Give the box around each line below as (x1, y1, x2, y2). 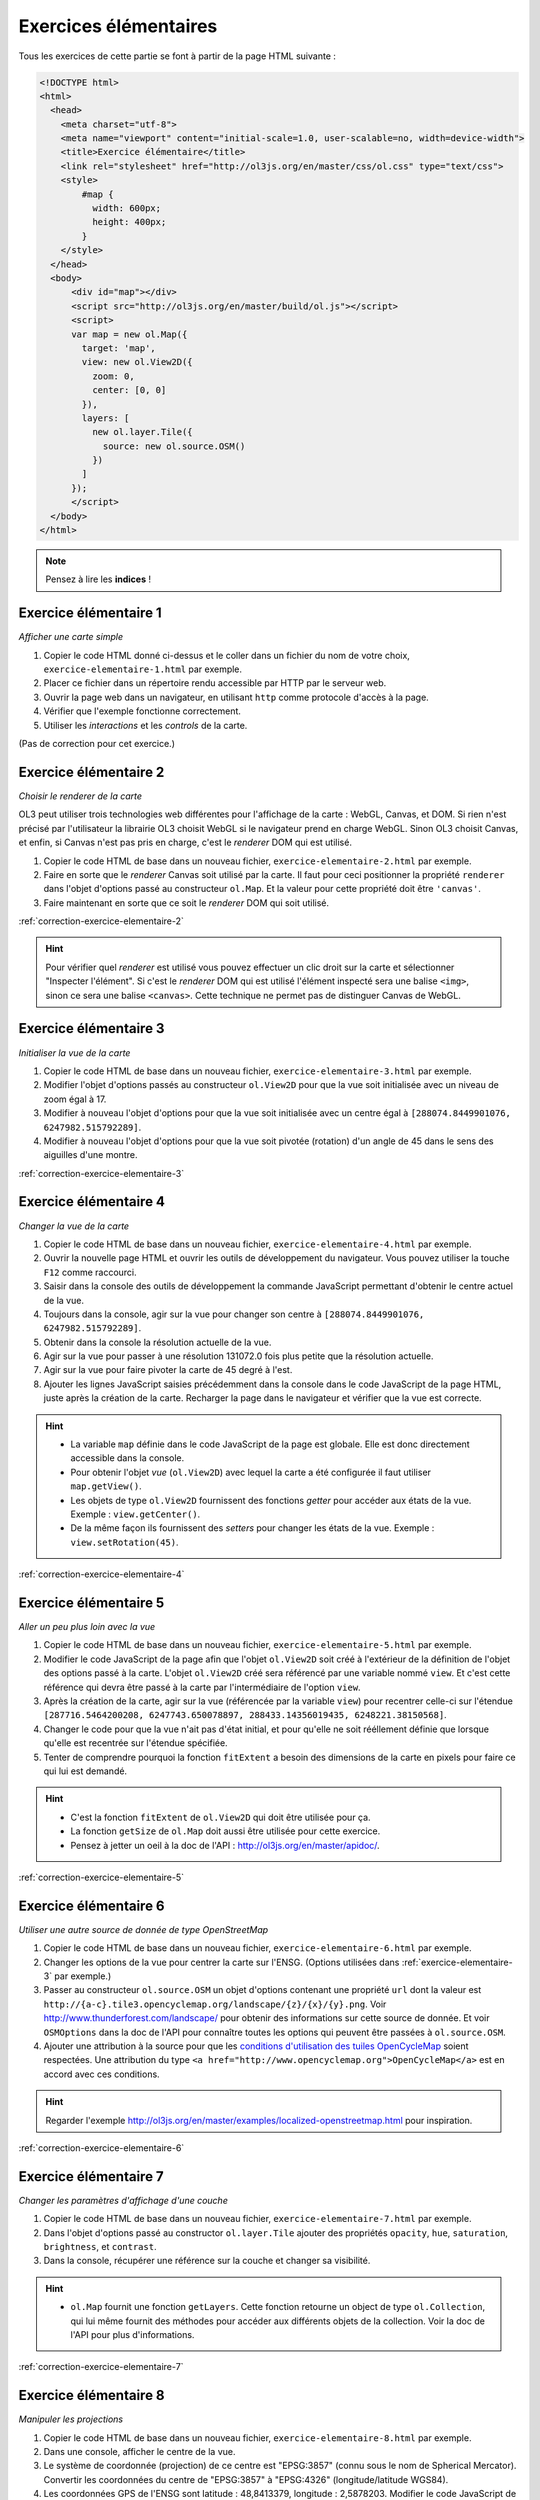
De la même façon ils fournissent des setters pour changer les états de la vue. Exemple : (70, 1522, 435, 1534)
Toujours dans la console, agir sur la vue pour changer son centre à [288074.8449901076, (43, 1308, 425, 1320)
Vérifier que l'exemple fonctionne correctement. (43, 705, 242, 717)
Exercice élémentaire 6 (18, 1897, 165, 1914)
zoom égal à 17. (43, 1093, 107, 1105)
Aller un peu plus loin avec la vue (18, 1621, 156, 1633)
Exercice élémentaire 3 (18, 1020, 165, 1037)
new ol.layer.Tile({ (91, 426, 194, 438)
